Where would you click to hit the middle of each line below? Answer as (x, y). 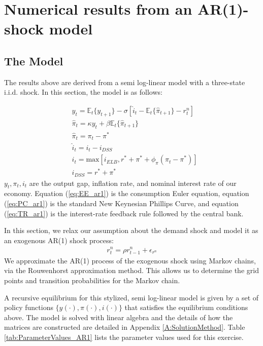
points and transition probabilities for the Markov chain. (92, 280)
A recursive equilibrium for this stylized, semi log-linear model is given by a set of (131, 297)
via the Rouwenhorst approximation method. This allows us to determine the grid (131, 270)
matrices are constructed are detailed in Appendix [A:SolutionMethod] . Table (125, 327)
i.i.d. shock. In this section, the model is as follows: (83, 92)
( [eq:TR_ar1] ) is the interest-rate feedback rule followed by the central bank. (124, 213)
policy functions (29, 307)
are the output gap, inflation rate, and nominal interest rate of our (133, 183)
